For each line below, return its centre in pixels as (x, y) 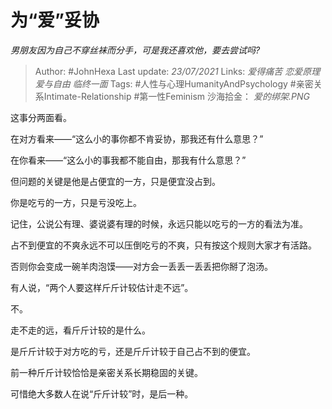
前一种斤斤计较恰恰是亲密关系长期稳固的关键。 (106, 372)
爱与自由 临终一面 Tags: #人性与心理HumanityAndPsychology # (165, 83)
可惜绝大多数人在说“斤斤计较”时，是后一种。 (102, 393)
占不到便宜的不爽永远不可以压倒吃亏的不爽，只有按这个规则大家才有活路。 (163, 245)
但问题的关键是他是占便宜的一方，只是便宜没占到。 (115, 181)
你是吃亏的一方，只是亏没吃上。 (76, 202)
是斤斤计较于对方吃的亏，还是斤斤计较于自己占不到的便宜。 (133, 351)
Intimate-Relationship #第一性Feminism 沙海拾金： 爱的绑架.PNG (176, 96)
